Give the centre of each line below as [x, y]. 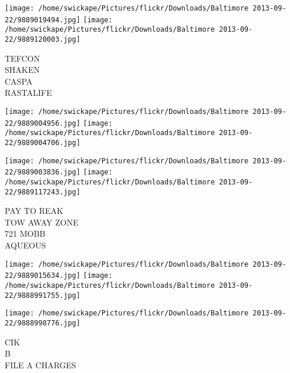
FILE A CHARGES [41, 364]
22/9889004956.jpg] [43, 123]
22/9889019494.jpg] [43, 20]
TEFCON [22, 58]
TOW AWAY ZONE [42, 222]
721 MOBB [25, 233]
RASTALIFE [28, 93]
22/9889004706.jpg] [43, 142]
